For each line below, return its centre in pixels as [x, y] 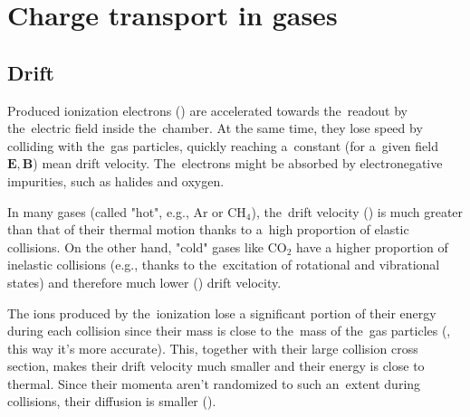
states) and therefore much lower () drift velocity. [144, 282]
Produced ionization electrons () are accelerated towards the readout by [207, 110]
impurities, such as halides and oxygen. [116, 180]
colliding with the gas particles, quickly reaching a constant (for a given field [223, 145]
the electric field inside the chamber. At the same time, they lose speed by [215, 128]
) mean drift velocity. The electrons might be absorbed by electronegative [238, 163]
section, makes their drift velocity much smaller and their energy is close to [216, 366]
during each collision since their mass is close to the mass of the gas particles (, [229, 331]
